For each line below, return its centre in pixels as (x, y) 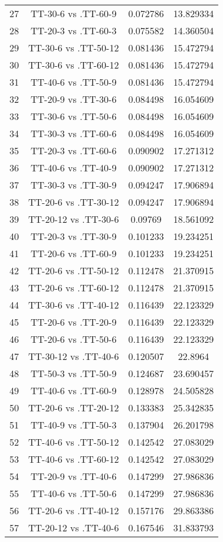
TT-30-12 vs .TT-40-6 (74, 356)
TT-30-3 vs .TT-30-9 (74, 185)
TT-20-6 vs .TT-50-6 (74, 339)
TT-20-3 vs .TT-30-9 (74, 236)
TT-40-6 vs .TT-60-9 (74, 390)
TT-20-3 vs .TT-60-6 (74, 150)
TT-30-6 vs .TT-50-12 (74, 48)
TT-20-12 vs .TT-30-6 (74, 219)
